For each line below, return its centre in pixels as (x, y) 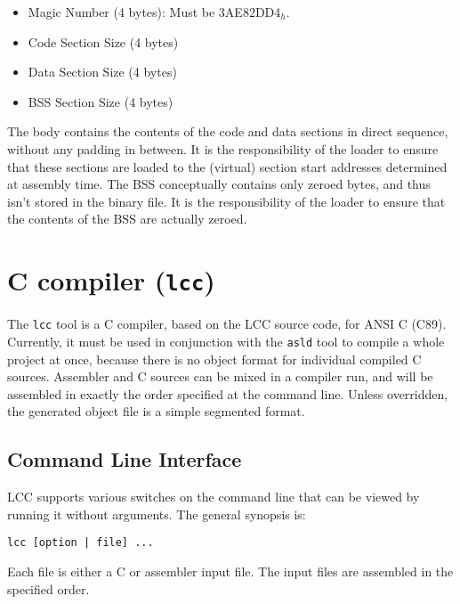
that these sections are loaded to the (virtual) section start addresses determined (227, 166)
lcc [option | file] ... (81, 543)
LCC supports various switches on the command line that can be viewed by (214, 497)
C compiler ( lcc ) (111, 280)
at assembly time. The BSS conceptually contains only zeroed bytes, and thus (219, 184)
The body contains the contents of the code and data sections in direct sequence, (228, 131)
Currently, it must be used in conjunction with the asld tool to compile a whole (226, 341)
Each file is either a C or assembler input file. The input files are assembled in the (230, 571)
